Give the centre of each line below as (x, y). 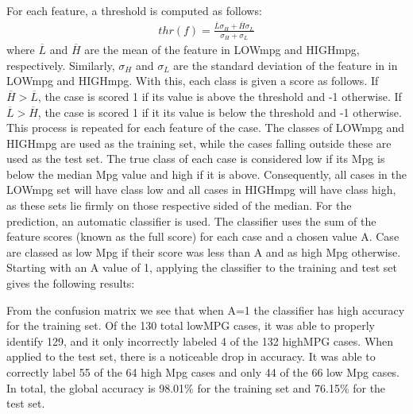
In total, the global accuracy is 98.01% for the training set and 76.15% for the (196, 387)
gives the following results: (71, 283)
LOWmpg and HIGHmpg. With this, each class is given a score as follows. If (193, 81)
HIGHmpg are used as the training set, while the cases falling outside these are (199, 143)
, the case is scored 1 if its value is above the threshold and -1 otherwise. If (220, 96)
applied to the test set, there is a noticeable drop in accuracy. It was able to (191, 356)
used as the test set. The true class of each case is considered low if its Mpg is (196, 159)
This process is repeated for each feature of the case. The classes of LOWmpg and (206, 128)
